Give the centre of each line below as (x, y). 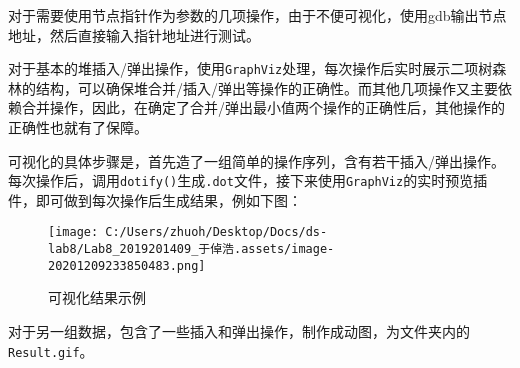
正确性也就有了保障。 (78, 127)
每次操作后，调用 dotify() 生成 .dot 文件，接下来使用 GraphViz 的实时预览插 (248, 180)
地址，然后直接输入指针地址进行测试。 (134, 34)
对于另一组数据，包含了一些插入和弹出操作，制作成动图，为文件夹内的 (239, 331)
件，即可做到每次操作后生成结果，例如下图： (155, 199)
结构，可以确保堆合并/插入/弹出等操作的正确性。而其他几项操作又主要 (266, 87)
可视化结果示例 (97, 297)
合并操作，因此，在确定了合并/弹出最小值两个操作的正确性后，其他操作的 (263, 107)
